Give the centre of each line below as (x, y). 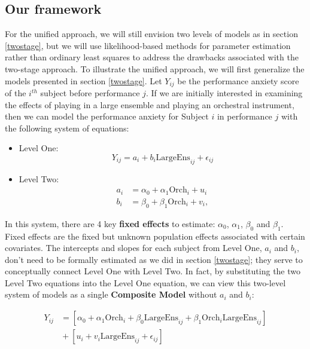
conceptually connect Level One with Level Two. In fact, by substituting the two (153, 271)
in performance (244, 116)
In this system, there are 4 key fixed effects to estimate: (110, 223)
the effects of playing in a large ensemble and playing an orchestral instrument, (150, 104)
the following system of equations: (67, 128)
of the (16, 93)
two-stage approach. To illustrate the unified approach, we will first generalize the (155, 68)
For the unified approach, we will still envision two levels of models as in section (151, 34)
